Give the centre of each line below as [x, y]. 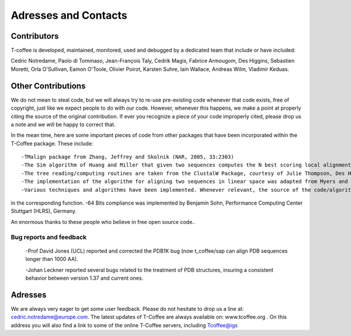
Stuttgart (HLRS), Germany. [44, 211]
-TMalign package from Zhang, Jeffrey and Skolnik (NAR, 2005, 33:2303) [128, 157]
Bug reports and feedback [49, 237]
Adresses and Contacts [69, 15]
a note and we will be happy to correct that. [63, 124]
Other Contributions [48, 86]
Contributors [35, 36]
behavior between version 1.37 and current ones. [84, 278]
